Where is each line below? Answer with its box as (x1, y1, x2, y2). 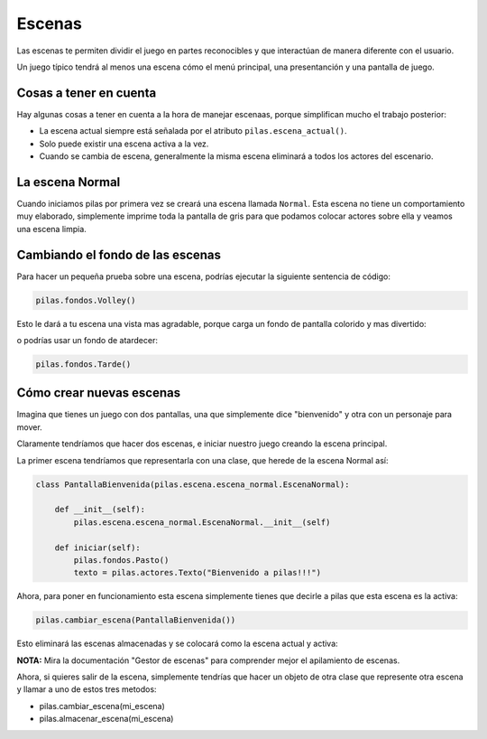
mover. (16, 421, 42, 433)
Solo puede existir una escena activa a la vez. (39, 138, 209, 149)
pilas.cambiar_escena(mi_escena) (39, 700, 166, 711)
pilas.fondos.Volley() (35, 295, 136, 305)
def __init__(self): (54, 504, 146, 515)
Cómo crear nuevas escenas (16, 385, 181, 401)
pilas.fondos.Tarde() (35, 359, 132, 369)
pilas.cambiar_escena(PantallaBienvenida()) (35, 615, 236, 625)
